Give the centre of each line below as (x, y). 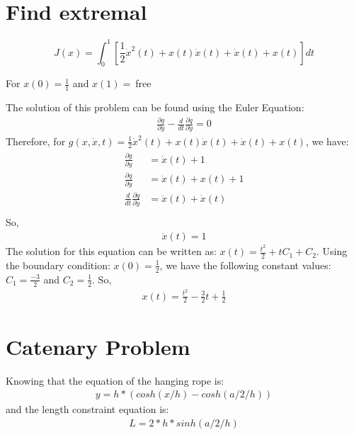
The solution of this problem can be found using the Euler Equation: (155, 107)
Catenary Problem (98, 346)
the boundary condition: (58, 265)
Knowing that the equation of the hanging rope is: (115, 380)
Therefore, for (36, 141)
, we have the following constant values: (245, 265)
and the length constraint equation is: (87, 409)
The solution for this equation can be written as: (111, 251)
